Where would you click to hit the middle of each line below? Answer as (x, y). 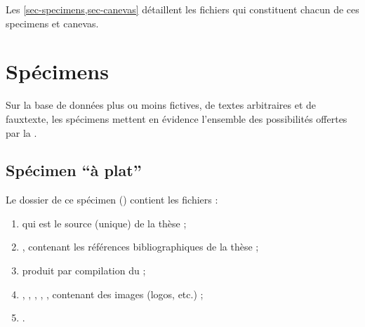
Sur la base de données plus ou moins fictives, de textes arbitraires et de (161, 105)
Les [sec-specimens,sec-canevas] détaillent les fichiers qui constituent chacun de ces (182, 9)
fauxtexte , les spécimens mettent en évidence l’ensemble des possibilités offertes (177, 118)
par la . (21, 132)
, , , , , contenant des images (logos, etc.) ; (113, 294)
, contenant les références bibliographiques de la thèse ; (140, 247)
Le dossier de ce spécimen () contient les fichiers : (112, 200)
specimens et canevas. (52, 23)
